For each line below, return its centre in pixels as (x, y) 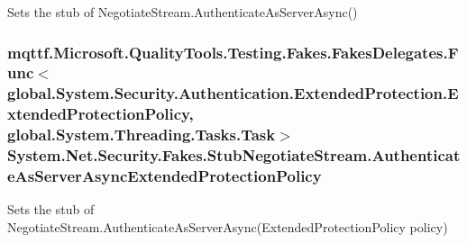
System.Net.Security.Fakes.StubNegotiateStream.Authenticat (234, 155)
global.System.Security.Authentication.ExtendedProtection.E (233, 93)
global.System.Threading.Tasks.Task (142, 135)
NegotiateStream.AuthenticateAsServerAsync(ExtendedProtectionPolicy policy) (228, 226)
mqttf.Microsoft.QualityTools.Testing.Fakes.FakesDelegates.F (233, 52)
